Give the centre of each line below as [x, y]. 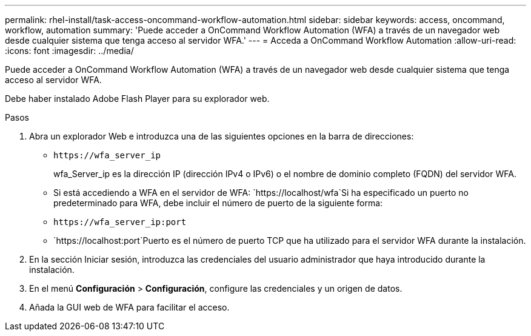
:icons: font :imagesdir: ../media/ [69, 51]
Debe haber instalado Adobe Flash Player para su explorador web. [137, 99]
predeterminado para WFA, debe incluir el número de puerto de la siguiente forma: [218, 203]
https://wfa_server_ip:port [120, 222]
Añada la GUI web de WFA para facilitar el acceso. [129, 307]
